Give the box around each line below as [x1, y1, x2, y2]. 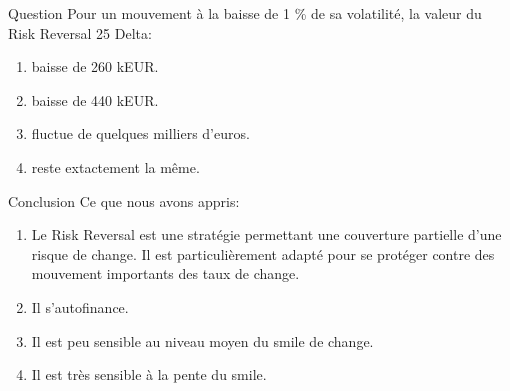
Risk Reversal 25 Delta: [8, 22, 152, 43]
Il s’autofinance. [31, 296, 129, 317]
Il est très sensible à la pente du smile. [31, 364, 267, 385]
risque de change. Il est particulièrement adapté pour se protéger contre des [31, 243, 495, 264]
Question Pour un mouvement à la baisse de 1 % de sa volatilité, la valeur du [8, 3, 482, 23]
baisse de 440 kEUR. [31, 89, 159, 110]
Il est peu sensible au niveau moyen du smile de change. [31, 330, 374, 351]
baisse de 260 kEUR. [31, 56, 159, 77]
